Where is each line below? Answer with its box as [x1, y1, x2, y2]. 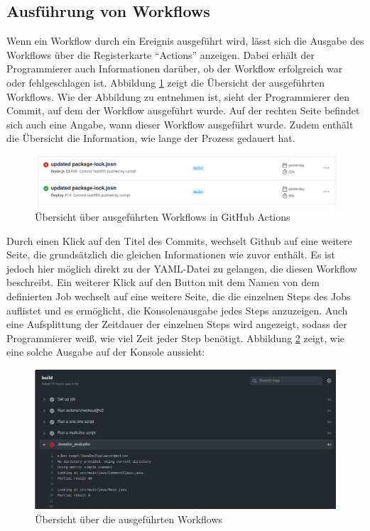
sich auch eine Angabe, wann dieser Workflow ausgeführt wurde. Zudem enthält [6, 116, 354, 131]
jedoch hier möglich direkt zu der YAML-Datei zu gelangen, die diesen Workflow [6, 261, 357, 275]
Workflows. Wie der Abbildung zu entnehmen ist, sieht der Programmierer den [6, 89, 349, 104]
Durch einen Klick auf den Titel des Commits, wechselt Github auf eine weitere [6, 233, 352, 248]
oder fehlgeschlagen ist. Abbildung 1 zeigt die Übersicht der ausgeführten [6, 75, 325, 89]
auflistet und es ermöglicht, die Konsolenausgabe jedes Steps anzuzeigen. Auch [6, 302, 348, 317]
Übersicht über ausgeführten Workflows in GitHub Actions [35, 209, 290, 224]
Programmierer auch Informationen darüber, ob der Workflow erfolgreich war [6, 61, 343, 76]
